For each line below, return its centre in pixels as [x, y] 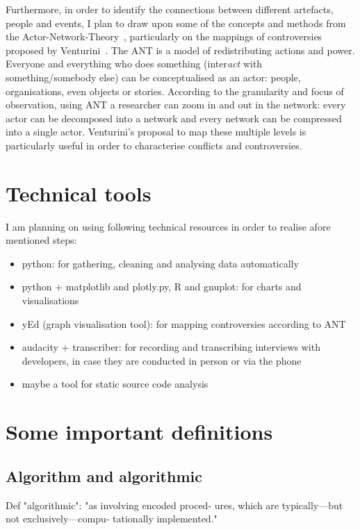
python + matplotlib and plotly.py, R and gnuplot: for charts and [162, 287]
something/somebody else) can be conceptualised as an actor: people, [153, 77]
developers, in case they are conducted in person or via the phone [162, 360]
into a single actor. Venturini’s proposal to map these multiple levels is [156, 132]
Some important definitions [139, 432]
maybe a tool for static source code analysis [115, 384]
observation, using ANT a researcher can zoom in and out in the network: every [176, 105]
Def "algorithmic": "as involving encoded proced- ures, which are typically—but [174, 505]
